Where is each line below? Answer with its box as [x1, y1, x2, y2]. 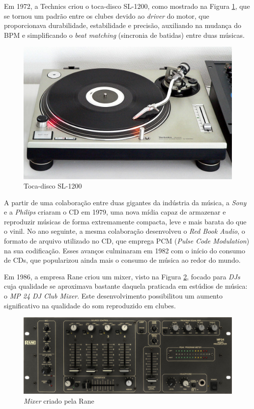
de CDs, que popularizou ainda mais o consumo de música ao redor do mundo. [4, 255, 241, 265]
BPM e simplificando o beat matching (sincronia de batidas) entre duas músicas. [4, 29, 245, 40]
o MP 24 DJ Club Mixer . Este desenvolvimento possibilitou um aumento [4, 291, 223, 301]
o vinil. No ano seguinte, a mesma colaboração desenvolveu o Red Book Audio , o [4, 226, 245, 236]
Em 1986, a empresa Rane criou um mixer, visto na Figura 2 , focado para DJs [4, 271, 240, 281]
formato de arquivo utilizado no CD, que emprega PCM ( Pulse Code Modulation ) [4, 236, 250, 246]
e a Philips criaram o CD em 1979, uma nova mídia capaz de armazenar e [4, 207, 226, 217]
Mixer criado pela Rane [24, 395, 94, 406]
